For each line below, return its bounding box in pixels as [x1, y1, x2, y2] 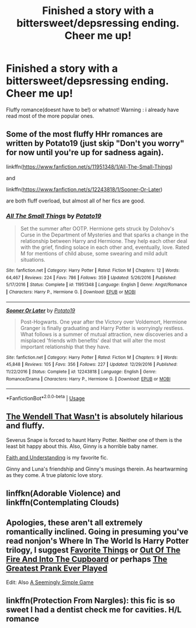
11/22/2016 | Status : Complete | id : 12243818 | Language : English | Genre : [6, 369, 157, 375]
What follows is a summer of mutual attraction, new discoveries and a [20, 331, 188, 338]
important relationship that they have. [20, 343, 111, 350]
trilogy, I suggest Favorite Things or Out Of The [6, 545, 181, 555]
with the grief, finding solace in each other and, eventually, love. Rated [20, 244, 190, 251]
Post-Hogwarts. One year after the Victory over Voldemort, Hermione [20, 318, 187, 325]
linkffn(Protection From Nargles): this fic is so [6, 596, 176, 606]
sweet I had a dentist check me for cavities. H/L [6, 605, 182, 615]
